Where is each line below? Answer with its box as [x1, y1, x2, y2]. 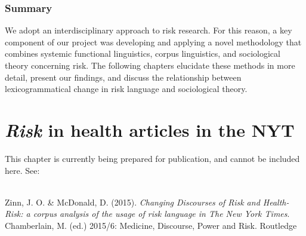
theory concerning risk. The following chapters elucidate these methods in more [5, 59, 295, 71]
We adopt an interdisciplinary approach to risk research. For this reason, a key [5, 24, 292, 36]
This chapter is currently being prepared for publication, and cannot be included [5, 152, 300, 164]
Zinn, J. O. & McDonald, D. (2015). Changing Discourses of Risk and [5, 195, 260, 208]
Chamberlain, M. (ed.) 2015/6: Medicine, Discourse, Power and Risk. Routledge [5, 219, 297, 231]
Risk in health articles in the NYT [5, 117, 295, 142]
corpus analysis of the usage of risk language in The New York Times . [33, 207, 290, 220]
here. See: [5, 164, 40, 176]
